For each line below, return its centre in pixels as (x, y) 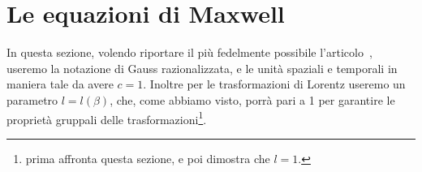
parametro (32, 99)
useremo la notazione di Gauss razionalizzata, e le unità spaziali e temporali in (202, 68)
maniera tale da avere (60, 84)
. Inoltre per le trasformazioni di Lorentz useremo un (274, 84)
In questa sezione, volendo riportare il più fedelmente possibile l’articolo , (189, 52)
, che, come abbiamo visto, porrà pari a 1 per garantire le (252, 99)
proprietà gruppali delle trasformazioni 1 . (107, 118)
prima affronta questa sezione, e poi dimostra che (148, 158)
